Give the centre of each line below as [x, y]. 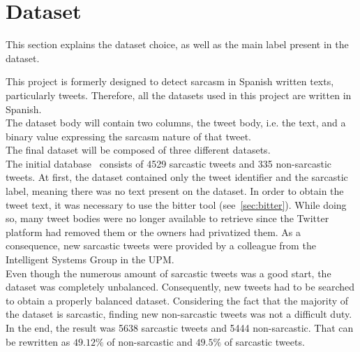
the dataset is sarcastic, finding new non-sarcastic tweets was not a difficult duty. [179, 314]
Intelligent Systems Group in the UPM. [90, 259]
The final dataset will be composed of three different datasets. [138, 150]
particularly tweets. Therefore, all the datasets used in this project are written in [179, 95]
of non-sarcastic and [150, 341]
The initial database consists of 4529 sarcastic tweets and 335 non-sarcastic [168, 163]
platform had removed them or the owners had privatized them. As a [153, 232]
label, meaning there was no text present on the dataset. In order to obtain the [175, 191]
